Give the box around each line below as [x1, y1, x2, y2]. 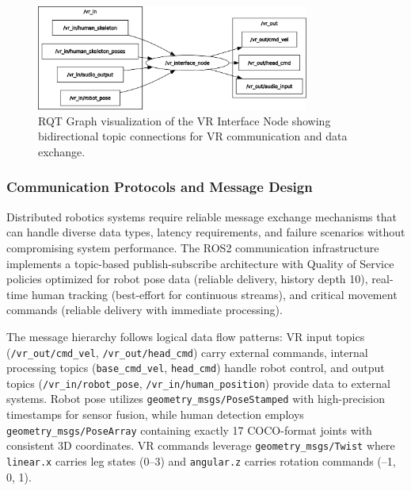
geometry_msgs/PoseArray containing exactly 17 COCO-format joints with [6, 421, 372, 438]
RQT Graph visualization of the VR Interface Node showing [38, 112, 331, 129]
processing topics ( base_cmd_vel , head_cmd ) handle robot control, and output [6, 359, 385, 376]
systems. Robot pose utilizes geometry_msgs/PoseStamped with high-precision [6, 390, 385, 407]
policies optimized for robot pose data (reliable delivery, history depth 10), [6, 270, 368, 287]
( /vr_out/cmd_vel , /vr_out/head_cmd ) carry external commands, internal [6, 343, 368, 360]
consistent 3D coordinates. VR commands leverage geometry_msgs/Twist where [6, 437, 395, 454]
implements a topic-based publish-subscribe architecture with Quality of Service [6, 255, 394, 271]
